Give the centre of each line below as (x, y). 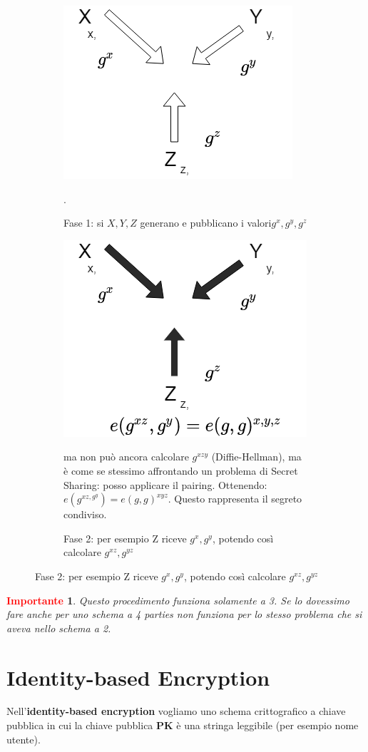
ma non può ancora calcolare (126, 457)
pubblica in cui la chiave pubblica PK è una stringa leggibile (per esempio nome (183, 725)
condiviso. (85, 514)
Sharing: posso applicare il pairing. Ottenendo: (165, 484)
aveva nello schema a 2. (59, 628)
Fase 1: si (84, 223)
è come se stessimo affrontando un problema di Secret (181, 470)
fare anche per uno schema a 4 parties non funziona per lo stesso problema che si (184, 614)
